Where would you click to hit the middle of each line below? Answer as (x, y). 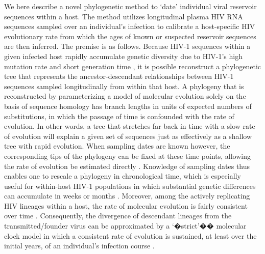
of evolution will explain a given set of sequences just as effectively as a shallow (128, 136)
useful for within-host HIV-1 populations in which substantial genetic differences (130, 186)
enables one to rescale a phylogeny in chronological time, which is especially (123, 176)
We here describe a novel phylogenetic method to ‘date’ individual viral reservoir (130, 6)
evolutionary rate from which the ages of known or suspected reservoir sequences (130, 36)
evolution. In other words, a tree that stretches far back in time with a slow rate (130, 126)
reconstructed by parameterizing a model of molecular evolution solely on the (125, 96)
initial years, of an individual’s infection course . (79, 246)
